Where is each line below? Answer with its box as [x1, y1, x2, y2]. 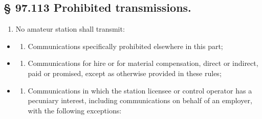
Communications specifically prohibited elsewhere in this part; [28, 40, 223, 51]
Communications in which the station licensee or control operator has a [28, 85, 252, 96]
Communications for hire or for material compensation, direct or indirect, [28, 58, 258, 68]
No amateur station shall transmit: [15, 23, 125, 34]
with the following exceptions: [28, 105, 122, 115]
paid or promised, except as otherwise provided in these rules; [28, 67, 222, 78]
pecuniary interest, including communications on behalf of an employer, [28, 95, 252, 106]
